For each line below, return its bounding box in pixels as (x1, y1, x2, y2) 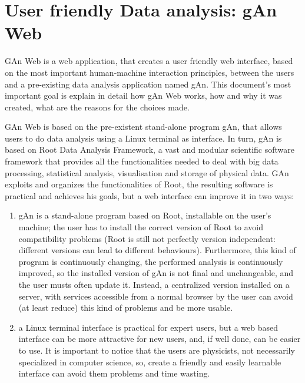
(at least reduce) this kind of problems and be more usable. (18, 301, 233, 314)
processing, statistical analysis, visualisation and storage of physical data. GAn (5, 166, 289, 179)
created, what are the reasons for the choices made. (5, 100, 190, 113)
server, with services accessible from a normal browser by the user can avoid (18, 290, 293, 302)
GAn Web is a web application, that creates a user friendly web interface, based (5, 55, 293, 67)
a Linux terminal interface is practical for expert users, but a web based (18, 321, 278, 333)
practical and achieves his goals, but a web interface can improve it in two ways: (5, 189, 294, 201)
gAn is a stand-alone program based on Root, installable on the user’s (18, 209, 271, 221)
